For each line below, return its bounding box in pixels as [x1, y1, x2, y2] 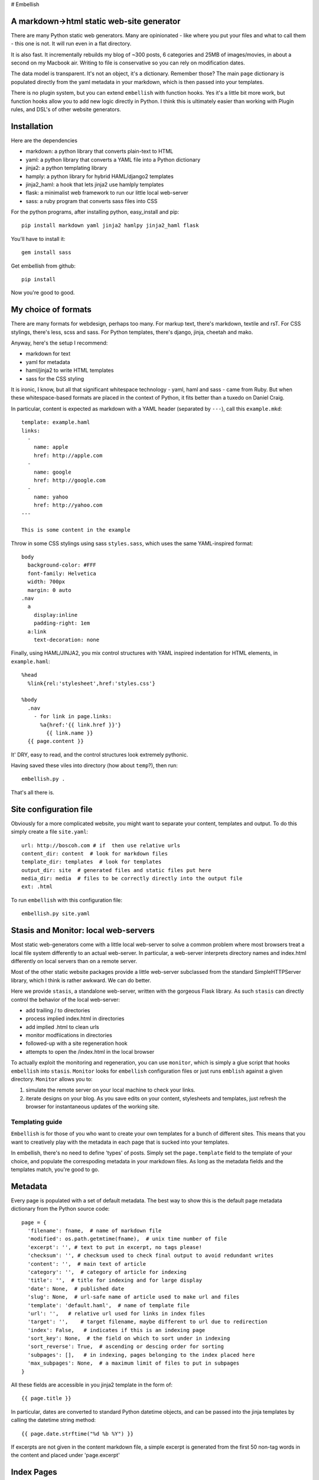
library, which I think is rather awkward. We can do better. [11, 977, 151, 984]
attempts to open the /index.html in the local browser [25, 1048, 155, 1055]
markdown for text [25, 350, 71, 358]
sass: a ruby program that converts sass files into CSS [25, 197, 158, 204]
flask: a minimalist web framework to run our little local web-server [25, 189, 188, 197]
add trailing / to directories [25, 1006, 90, 1014]
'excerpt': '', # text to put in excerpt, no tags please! [27, 1244, 202, 1250]
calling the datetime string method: [11, 1417, 96, 1424]
